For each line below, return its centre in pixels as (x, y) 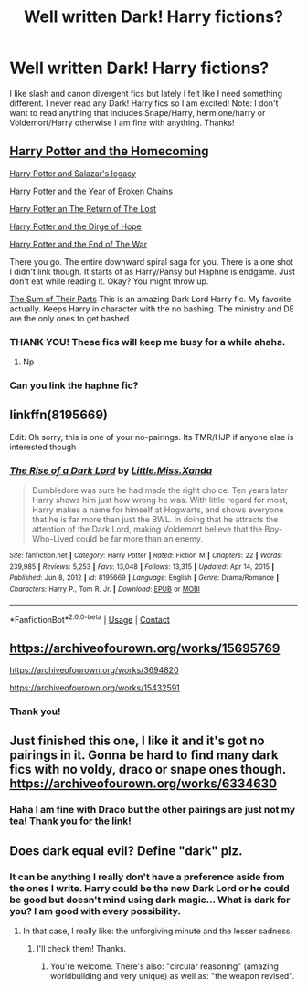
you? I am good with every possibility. (95, 911)
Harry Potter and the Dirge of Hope (75, 226)
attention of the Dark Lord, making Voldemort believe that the (147, 529)
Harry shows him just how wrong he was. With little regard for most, (160, 500)
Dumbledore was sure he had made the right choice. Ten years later (160, 490)
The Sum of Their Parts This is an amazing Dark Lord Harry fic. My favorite (150, 299)
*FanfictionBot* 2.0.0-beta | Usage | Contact (90, 618)
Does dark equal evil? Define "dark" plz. (126, 851)
